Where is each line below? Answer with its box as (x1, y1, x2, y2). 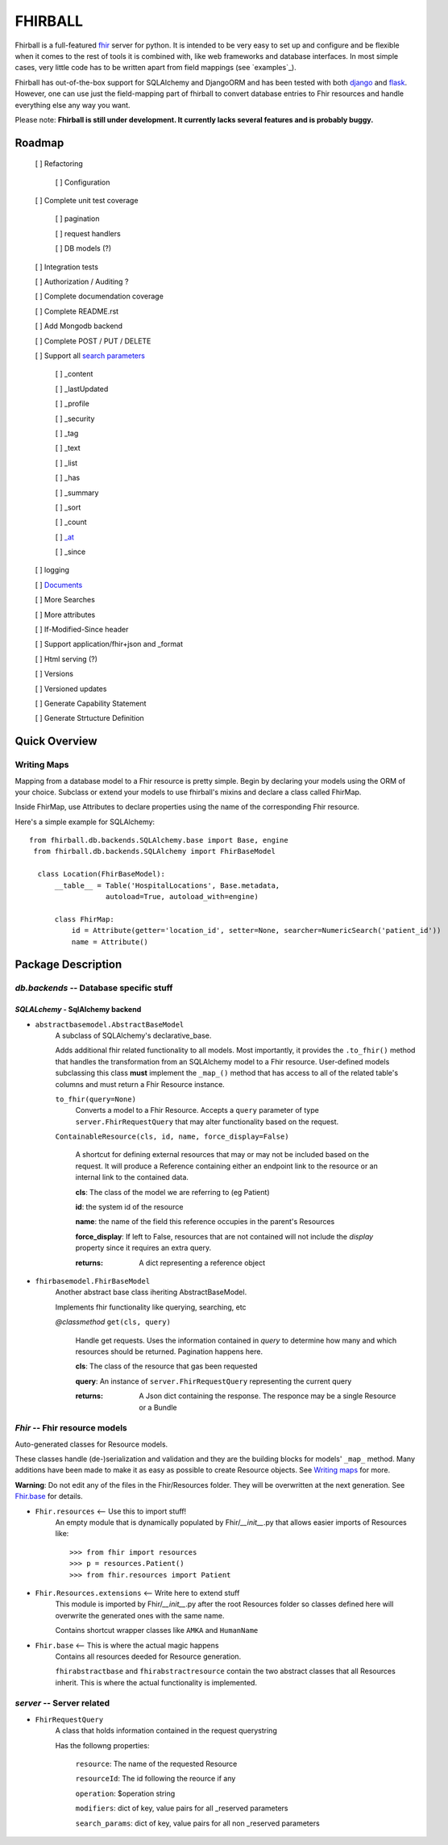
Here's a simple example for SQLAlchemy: (15, 817, 156, 827)
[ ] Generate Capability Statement (35, 698, 147, 708)
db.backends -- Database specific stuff (15, 982, 173, 993)
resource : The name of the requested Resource (75, 1759, 238, 1768)
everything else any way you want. (15, 100, 131, 110)
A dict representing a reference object (139, 1258, 266, 1268)
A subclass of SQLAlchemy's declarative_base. (55, 1031, 212, 1040)
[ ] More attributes (35, 610, 96, 619)
